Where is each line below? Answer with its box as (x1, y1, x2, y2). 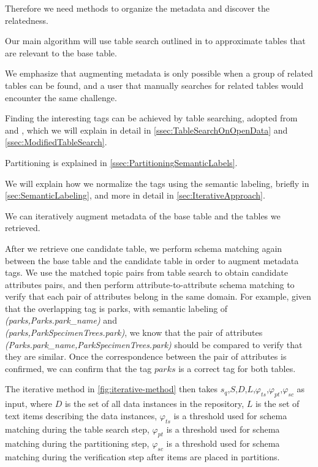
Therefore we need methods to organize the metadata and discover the (5, 2, 270, 14)
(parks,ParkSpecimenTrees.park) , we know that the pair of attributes (5, 326, 263, 339)
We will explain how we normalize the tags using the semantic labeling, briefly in (5, 177, 309, 189)
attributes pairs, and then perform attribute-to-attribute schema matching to (5, 278, 295, 290)
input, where (5, 397, 53, 410)
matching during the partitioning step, (5, 437, 150, 450)
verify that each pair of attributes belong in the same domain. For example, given (5, 290, 311, 303)
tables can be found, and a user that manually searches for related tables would (5, 78, 304, 91)
